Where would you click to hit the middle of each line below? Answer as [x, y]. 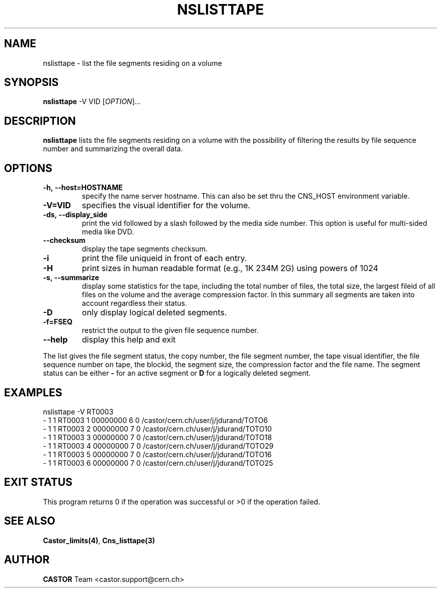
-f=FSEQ [58, 322]
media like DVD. [108, 232]
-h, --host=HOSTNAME [83, 188]
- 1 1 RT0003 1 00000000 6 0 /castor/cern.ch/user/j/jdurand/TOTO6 [155, 420]
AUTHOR [27, 560]
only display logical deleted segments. [154, 313]
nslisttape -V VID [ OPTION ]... [92, 102]
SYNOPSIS [31, 82]
